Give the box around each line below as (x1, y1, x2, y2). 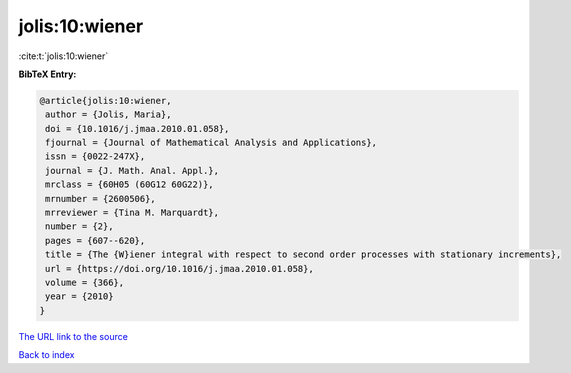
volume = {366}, (45, 277, 125, 288)
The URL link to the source (18, 330, 129, 342)
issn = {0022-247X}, (45, 151, 146, 162)
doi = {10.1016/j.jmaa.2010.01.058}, (45, 123, 230, 134)
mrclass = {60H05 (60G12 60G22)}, (45, 179, 214, 190)
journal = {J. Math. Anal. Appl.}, (45, 165, 220, 176)
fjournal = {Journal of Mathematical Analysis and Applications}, (45, 137, 378, 149)
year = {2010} (45, 291, 114, 302)
